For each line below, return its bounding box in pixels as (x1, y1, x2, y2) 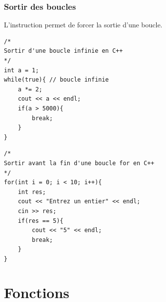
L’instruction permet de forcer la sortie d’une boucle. (4, 20, 163, 30)
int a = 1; (4, 66, 39, 74)
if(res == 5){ (18, 217, 63, 224)
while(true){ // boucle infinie (4, 76, 109, 84)
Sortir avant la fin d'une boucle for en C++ (4, 159, 154, 167)
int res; (18, 188, 46, 195)
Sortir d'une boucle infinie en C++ (4, 47, 123, 55)
